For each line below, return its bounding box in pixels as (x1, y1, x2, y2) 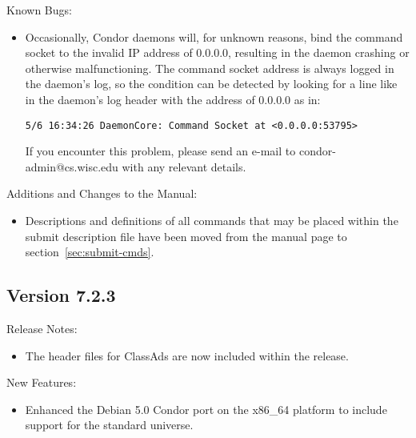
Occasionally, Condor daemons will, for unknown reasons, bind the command (25, 28, 403, 45)
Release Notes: (6, 319, 78, 336)
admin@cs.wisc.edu (25, 158, 118, 175)
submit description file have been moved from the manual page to (25, 227, 347, 244)
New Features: (6, 374, 77, 391)
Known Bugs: (6, 2, 72, 18)
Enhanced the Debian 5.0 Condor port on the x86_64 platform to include (25, 400, 387, 417)
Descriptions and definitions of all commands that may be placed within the (25, 212, 398, 228)
